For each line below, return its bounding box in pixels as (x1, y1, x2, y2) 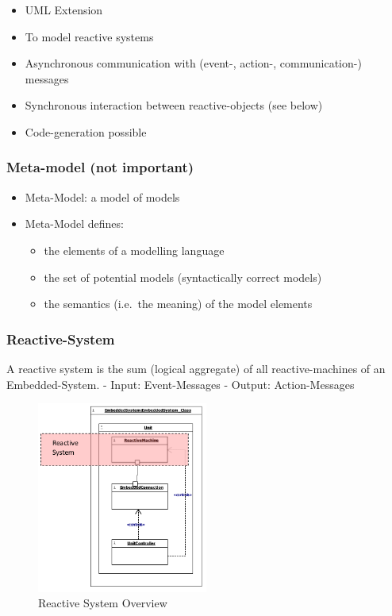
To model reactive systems (25, 28, 154, 44)
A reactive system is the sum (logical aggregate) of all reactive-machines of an (6, 360, 386, 376)
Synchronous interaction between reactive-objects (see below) (25, 97, 323, 114)
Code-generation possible (25, 123, 147, 140)
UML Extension (25, 2, 103, 17)
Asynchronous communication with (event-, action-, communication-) (25, 55, 362, 71)
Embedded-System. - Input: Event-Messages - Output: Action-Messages (6, 375, 355, 392)
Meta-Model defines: (25, 215, 124, 232)
